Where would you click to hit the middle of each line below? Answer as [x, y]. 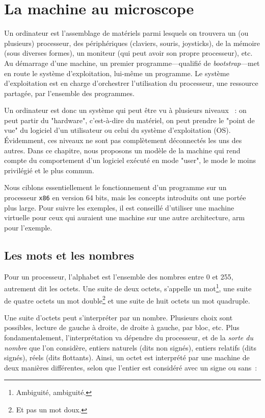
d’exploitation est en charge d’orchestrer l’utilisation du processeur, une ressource [131, 83]
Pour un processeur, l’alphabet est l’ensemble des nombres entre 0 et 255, [119, 276]
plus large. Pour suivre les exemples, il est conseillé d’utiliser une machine [119, 207]
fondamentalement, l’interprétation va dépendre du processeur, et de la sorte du [129, 337]
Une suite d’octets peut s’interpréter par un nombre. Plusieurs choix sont [118, 317]
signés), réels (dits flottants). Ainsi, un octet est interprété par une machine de [127, 357]
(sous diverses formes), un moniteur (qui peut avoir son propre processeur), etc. [128, 53]
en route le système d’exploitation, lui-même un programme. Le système [117, 73]
